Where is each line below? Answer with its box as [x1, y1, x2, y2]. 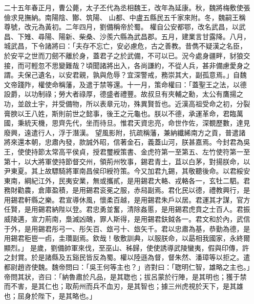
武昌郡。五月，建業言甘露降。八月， [133, 31, 250, 41]
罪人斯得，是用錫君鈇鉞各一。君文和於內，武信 [99, 214, 250, 224]
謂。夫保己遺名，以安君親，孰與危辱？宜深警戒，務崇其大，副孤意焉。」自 [4, 70, 240, 80]
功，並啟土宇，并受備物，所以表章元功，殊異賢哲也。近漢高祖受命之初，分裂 [4, 98, 250, 108]
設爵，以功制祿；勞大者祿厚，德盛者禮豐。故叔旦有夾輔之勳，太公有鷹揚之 [4, 89, 243, 99]
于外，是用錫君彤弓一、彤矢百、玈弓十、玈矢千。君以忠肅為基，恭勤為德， [4, 223, 243, 233]
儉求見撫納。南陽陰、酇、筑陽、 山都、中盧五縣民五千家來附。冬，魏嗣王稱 [4, 12, 246, 22]
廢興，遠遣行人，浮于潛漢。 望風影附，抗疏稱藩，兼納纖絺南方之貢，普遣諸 [4, 127, 246, 137]
